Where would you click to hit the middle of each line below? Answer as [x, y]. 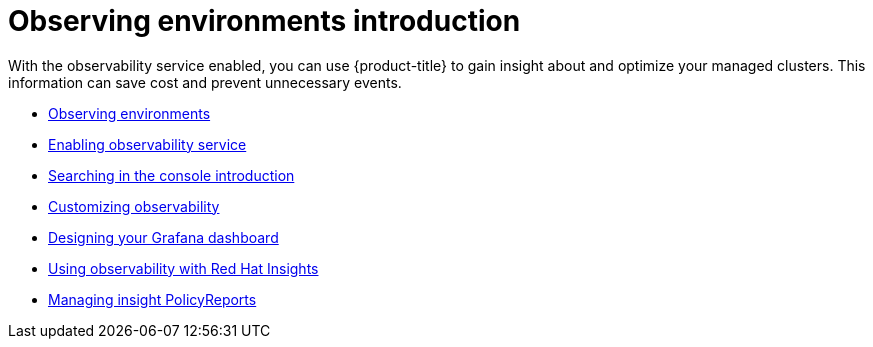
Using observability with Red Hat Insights [183, 268]
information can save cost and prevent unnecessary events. [205, 82]
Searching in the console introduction [171, 175]
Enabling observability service [147, 144]
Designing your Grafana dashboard [163, 237]
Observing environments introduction [264, 21]
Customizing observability [134, 206]
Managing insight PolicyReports [152, 299]
